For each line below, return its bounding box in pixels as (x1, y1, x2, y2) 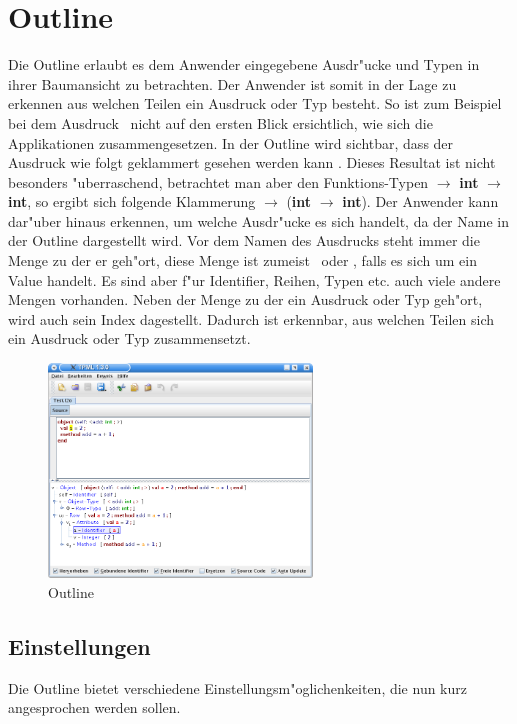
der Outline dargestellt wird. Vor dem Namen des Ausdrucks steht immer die (8, 230, 480, 251)
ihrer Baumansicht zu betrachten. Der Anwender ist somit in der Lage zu (8, 73, 457, 94)
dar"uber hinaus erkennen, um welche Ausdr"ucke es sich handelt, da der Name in (8, 210, 509, 231)
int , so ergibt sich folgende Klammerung (8, 191, 256, 212)
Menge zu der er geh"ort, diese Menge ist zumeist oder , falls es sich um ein (8, 250, 477, 271)
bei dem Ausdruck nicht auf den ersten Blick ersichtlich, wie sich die (8, 112, 433, 133)
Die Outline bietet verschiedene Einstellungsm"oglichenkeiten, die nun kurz (8, 677, 468, 698)
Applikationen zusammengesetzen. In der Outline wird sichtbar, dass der (8, 132, 454, 153)
